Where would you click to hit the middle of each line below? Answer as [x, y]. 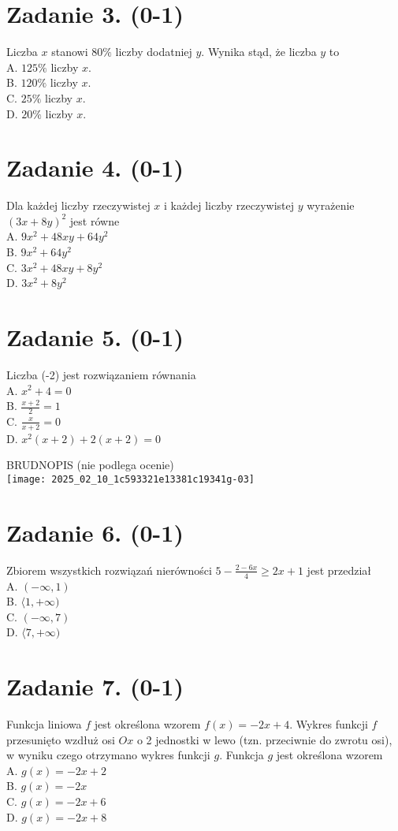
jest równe [95, 220]
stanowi [70, 52]
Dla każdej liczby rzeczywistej [78, 205]
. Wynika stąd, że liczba [259, 52]
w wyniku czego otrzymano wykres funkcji [108, 755]
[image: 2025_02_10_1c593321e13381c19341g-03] [130, 479]
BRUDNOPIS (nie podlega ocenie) [90, 465]
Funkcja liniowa [44, 724]
